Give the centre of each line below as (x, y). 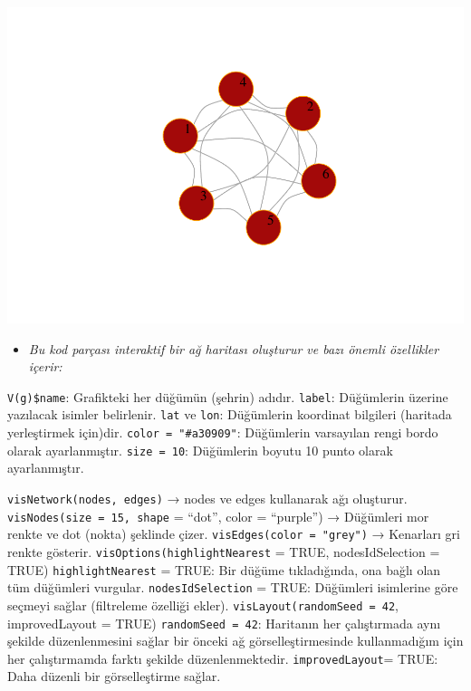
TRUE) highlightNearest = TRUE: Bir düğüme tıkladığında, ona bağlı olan (224, 569)
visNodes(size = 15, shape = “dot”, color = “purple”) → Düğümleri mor (218, 516)
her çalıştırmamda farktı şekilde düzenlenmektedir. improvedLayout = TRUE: (223, 658)
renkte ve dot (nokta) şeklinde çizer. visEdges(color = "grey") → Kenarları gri (234, 534)
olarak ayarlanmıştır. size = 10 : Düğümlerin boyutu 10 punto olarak (200, 450)
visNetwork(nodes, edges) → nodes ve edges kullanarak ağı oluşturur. (207, 498)
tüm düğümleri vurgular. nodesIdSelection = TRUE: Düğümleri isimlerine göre (233, 587)
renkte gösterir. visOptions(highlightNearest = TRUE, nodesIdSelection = (224, 551)
